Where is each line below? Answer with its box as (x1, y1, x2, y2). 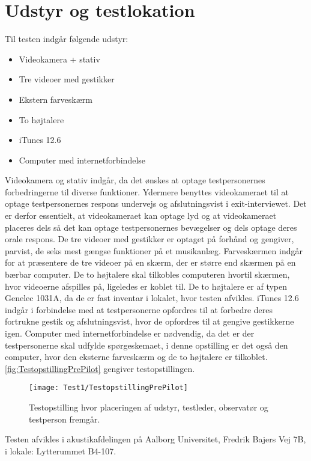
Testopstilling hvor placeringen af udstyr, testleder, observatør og (29, 401, 268, 414)
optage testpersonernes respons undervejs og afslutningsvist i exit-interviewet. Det (5, 197, 307, 210)
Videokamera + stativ (19, 52, 100, 65)
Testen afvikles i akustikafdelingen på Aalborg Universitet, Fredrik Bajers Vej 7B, (5, 433, 306, 445)
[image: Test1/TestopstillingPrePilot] (29, 383, 188, 392)
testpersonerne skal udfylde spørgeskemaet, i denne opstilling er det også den (5, 338, 288, 351)
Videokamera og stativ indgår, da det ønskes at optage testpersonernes (5, 174, 265, 186)
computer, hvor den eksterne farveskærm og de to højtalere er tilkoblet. (5, 350, 268, 363)
